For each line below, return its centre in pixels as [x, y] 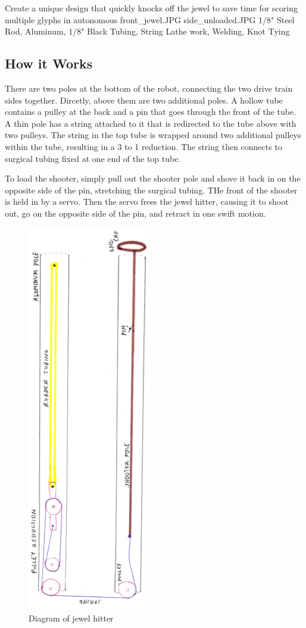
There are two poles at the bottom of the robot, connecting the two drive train [149, 88]
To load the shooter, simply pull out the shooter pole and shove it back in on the [153, 178]
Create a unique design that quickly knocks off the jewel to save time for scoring [151, 8]
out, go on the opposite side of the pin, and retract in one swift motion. [135, 213]
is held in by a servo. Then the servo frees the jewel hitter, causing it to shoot [147, 201]
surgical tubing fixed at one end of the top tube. [93, 158]
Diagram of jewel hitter [71, 618]
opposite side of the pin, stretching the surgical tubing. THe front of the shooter [151, 190]
